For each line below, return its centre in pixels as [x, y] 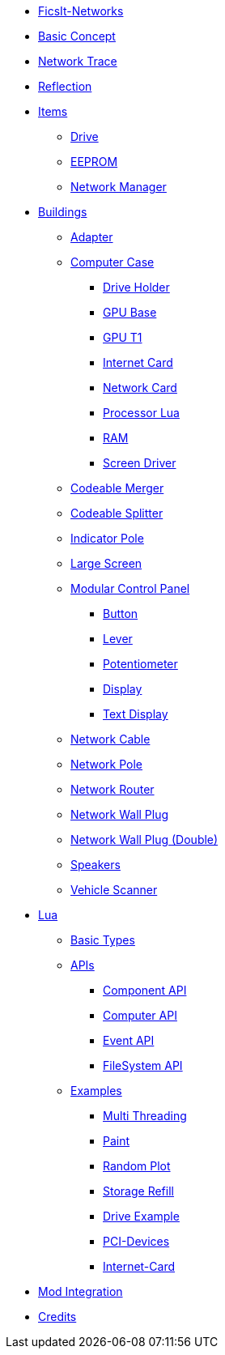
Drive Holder [136, 287]
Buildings [63, 212]
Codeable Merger [117, 488]
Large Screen [106, 563]
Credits [57, 1317]
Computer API [140, 1015]
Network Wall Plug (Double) [144, 839]
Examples [96, 1091]
